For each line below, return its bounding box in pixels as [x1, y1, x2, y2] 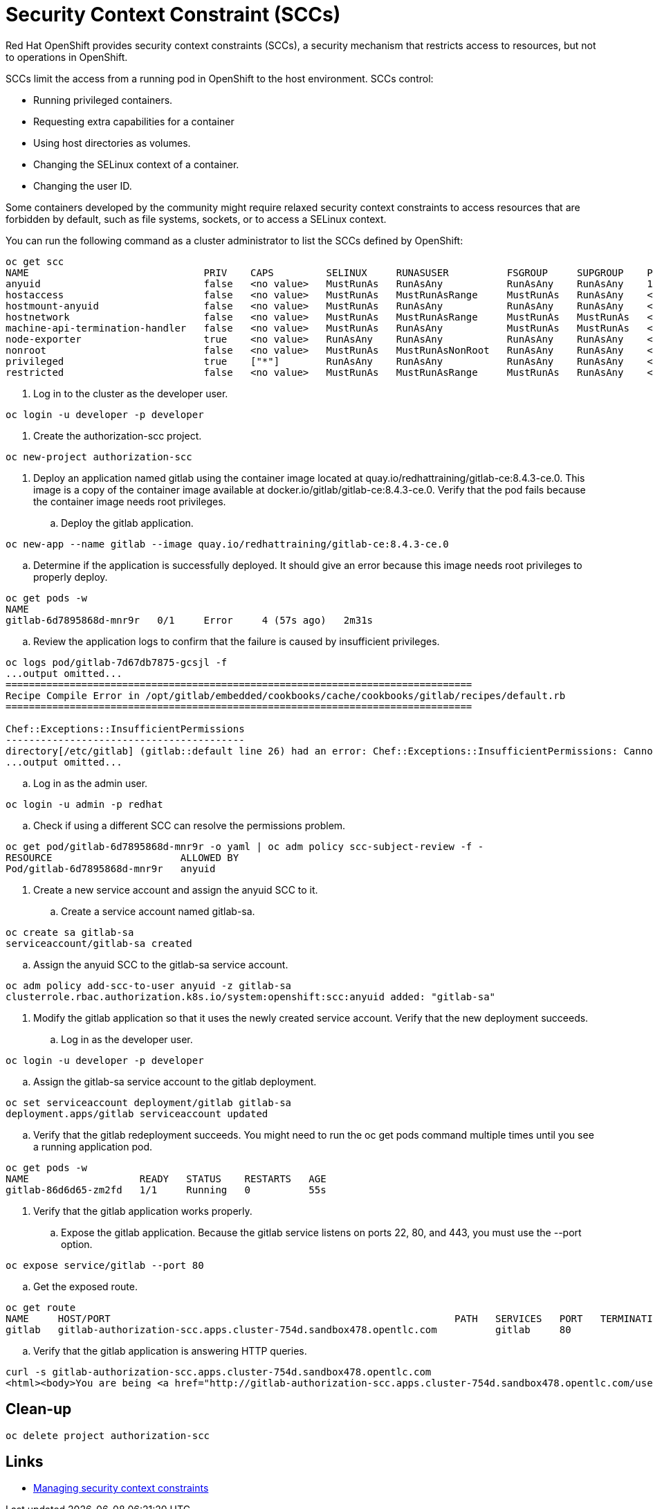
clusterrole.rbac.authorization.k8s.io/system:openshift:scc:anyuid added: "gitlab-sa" [6, 991, 496, 1002]
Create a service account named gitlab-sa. [61, 905, 255, 917]
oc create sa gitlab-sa [6, 926, 134, 938]
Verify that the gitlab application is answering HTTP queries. [33, 1344, 307, 1357]
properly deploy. [33, 570, 108, 583]
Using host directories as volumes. [33, 136, 191, 149]
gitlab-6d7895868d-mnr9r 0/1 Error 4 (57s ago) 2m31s [6, 614, 374, 626]
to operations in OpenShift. [6, 51, 128, 63]
